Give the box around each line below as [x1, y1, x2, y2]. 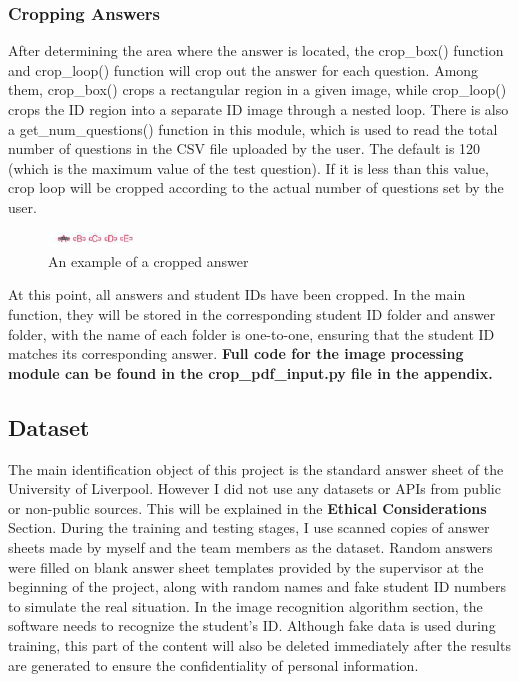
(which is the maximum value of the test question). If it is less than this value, [8, 157, 489, 178]
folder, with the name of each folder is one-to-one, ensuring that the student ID [8, 323, 495, 344]
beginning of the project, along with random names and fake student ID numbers [8, 576, 506, 597]
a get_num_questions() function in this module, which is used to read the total [8, 118, 498, 139]
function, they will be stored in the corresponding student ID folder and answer [8, 303, 496, 324]
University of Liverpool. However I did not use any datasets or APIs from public [8, 478, 501, 499]
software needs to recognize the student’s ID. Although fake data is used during [8, 615, 496, 636]
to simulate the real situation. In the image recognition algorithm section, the [8, 595, 483, 616]
